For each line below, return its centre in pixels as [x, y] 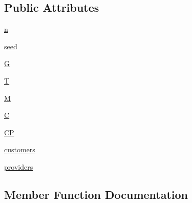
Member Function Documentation [96, 194]
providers [19, 166]
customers [20, 149]
